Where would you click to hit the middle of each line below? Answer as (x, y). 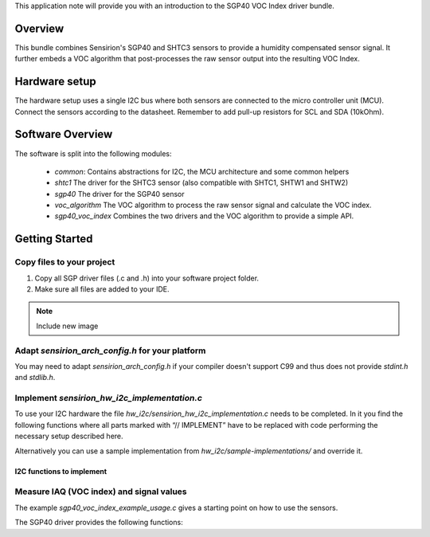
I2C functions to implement (61, 471)
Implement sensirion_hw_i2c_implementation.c (109, 398)
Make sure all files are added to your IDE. (102, 289)
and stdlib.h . (35, 378)
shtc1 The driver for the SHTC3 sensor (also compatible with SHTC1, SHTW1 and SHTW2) (201, 182)
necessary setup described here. (69, 436)
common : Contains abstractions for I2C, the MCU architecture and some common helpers (202, 171)
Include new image (67, 326)
